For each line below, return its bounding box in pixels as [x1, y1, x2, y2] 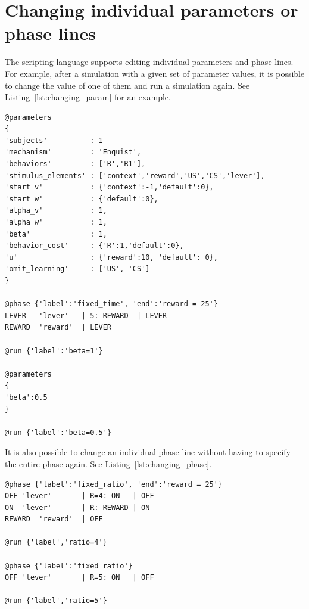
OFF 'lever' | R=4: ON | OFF [5, 492, 154, 501]
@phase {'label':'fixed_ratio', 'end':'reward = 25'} [5, 480, 223, 489]
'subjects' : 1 [5, 136, 103, 145]
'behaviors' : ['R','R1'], [5, 160, 146, 169]
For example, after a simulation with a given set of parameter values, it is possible [5, 67, 305, 79]
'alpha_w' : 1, [5, 218, 107, 227]
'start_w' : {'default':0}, [5, 194, 158, 203]
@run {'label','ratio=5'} [5, 596, 107, 605]
